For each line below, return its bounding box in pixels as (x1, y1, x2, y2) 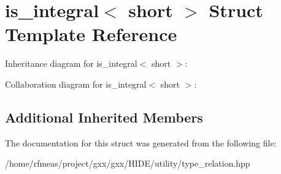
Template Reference (5, 21, 177, 47)
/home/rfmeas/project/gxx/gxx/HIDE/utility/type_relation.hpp (5, 157, 250, 170)
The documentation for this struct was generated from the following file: (5, 136, 277, 149)
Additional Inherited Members (5, 107, 203, 126)
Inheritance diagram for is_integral (5, 57, 137, 70)
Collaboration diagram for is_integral (5, 77, 147, 90)
